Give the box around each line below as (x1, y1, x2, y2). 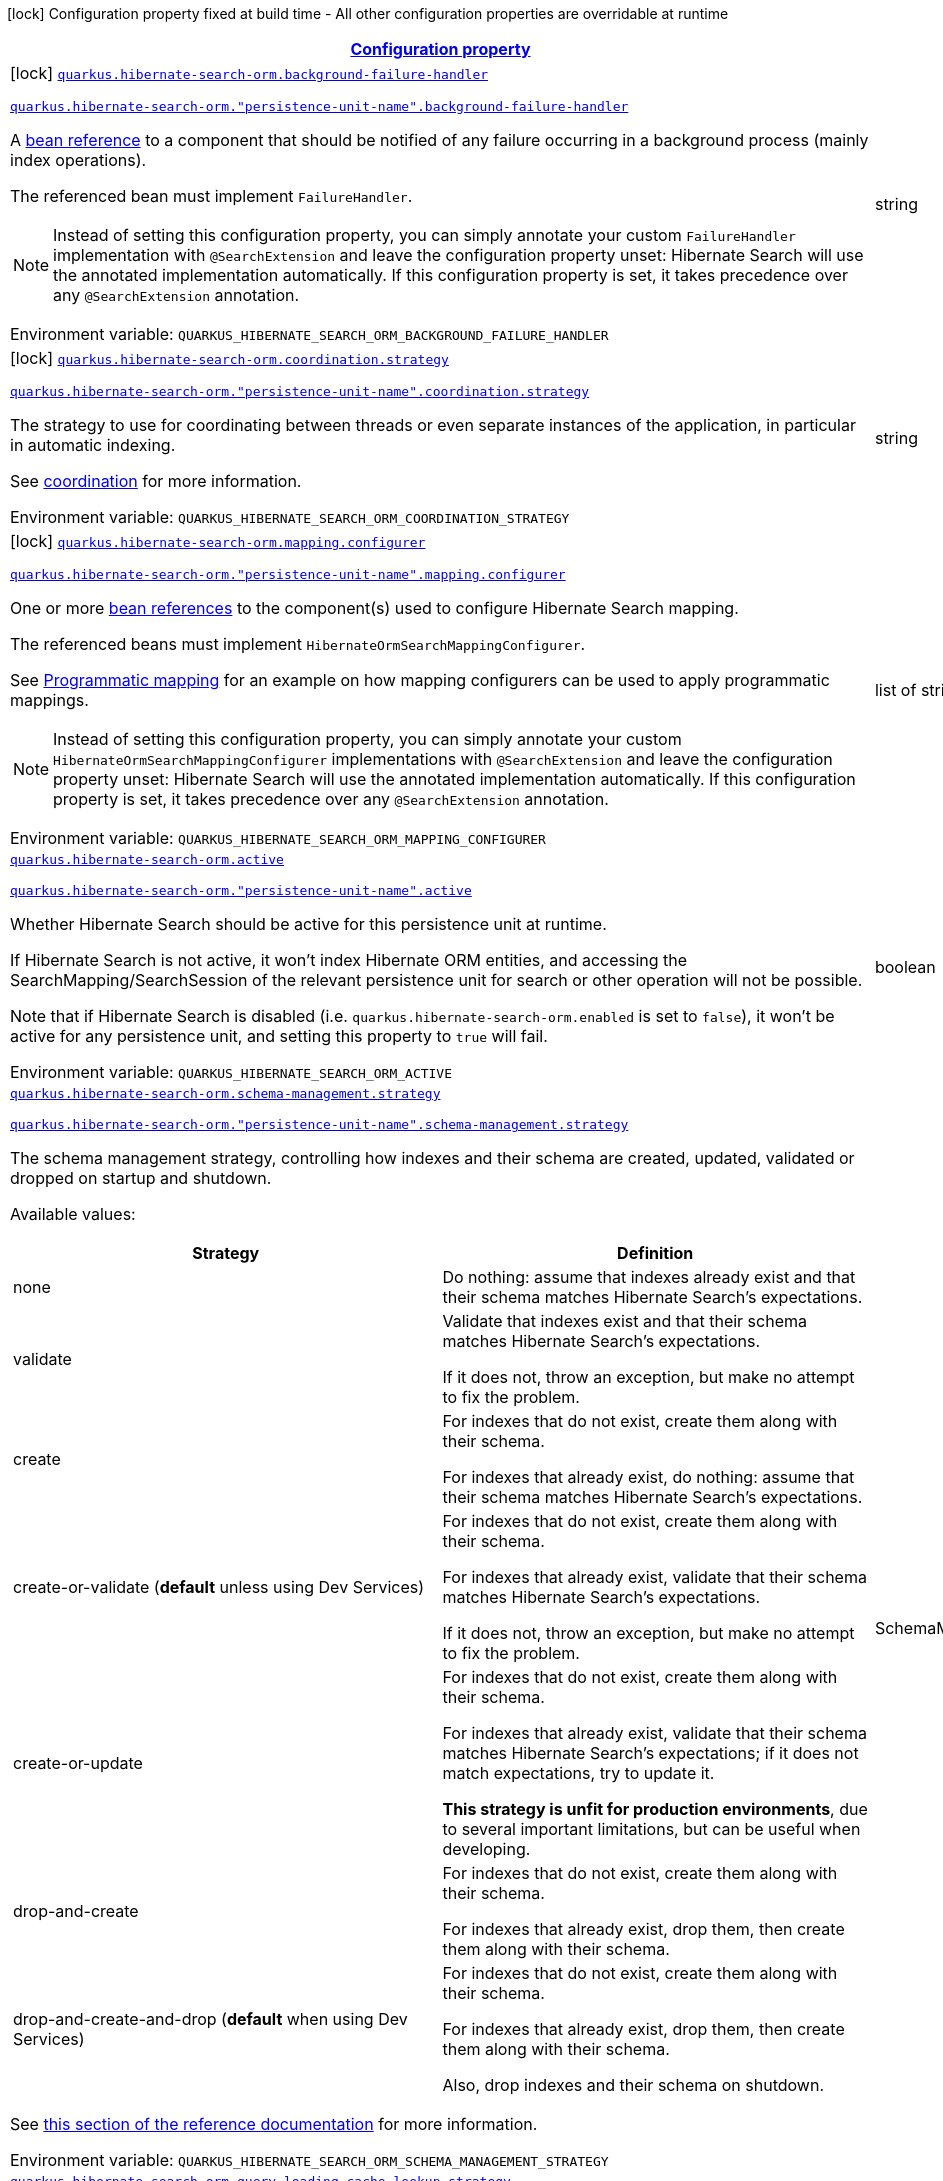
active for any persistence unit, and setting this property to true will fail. (10, 1026, 548, 1046)
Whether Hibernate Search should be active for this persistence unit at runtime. (10, 914, 607, 934)
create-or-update (13, 1753, 143, 1773)
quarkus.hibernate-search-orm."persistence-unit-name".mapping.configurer (10, 567, 566, 582)
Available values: (10, 1204, 136, 1224)
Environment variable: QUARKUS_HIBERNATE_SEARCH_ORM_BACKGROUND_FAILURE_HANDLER (10, 324, 609, 344)
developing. (442, 1839, 531, 1859)
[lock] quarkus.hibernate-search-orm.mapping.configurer (10, 531, 426, 551)
